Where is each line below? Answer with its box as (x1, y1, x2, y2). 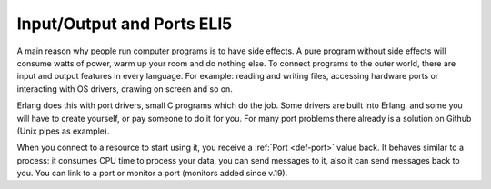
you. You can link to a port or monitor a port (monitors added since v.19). (16, 168, 288, 179)
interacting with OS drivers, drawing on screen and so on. (16, 83, 234, 94)
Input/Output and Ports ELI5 (16, 14, 233, 34)
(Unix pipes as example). (16, 125, 110, 136)
